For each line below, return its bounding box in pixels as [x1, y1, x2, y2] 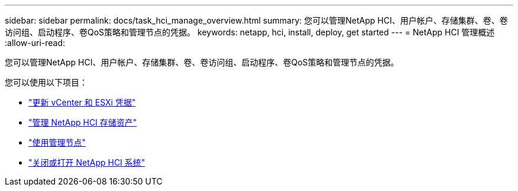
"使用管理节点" [28, 137, 86, 147]
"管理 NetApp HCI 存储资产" [28, 117, 137, 127]
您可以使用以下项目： [5, 77, 88, 87]
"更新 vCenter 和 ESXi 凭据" [28, 97, 136, 107]
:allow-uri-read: [5, 38, 66, 48]
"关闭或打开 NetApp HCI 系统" [28, 157, 145, 167]
